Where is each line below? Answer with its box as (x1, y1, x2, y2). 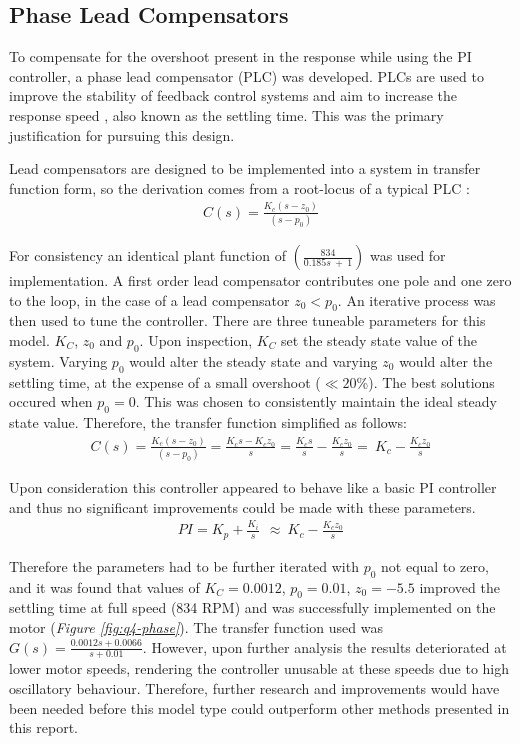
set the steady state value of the (281, 330, 477, 350)
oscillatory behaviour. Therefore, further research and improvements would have (9, 678, 500, 699)
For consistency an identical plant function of (9, 245, 286, 266)
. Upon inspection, (139, 330, 253, 350)
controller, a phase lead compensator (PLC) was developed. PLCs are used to (9, 65, 484, 86)
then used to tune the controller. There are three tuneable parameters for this (9, 310, 486, 331)
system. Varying (9, 350, 108, 371)
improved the (419, 576, 500, 597)
